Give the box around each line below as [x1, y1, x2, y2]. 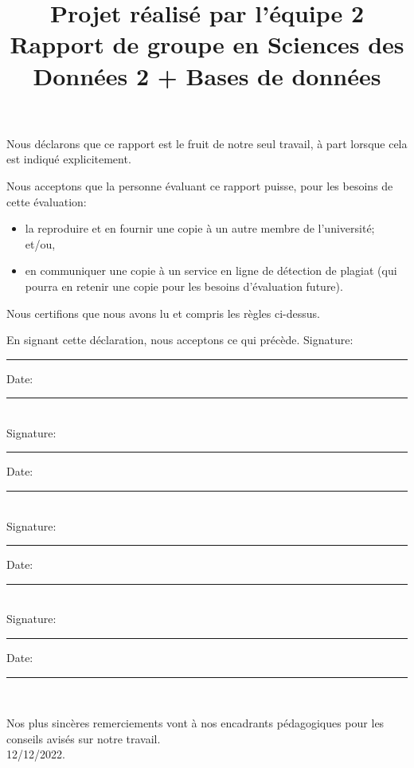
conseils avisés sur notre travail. [6, 730, 161, 746]
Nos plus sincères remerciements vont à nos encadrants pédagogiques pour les [6, 715, 385, 731]
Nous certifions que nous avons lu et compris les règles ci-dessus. [6, 304, 320, 321]
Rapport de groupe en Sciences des [10, 28, 404, 61]
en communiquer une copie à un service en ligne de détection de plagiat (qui [25, 262, 397, 279]
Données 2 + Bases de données [33, 59, 381, 92]
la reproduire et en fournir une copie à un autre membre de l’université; [25, 220, 375, 237]
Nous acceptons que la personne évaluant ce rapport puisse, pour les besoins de [6, 177, 393, 194]
